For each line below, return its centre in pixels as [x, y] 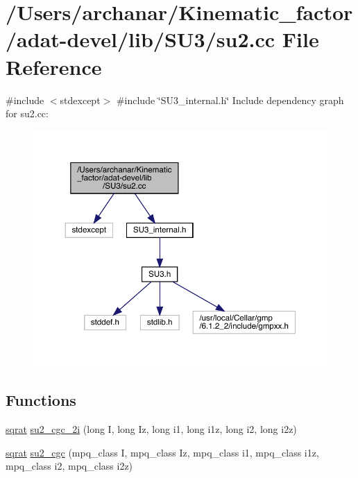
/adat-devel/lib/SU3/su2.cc [140, 39]
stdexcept [80, 100]
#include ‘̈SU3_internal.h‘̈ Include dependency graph [230, 100]
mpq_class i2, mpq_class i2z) [69, 466]
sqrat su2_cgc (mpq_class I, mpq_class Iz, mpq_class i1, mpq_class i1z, [162, 452]
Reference [54, 66]
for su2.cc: [27, 113]
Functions [41, 400]
